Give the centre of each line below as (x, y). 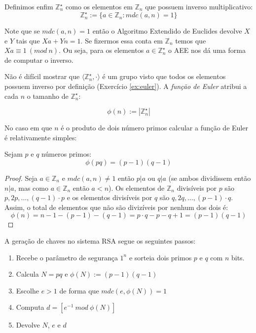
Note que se (22, 31)
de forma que (79, 290)
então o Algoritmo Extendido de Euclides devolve (167, 31)
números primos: (67, 154)
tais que (28, 40)
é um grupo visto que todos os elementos (164, 76)
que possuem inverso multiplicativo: (199, 6)
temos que (191, 40)
